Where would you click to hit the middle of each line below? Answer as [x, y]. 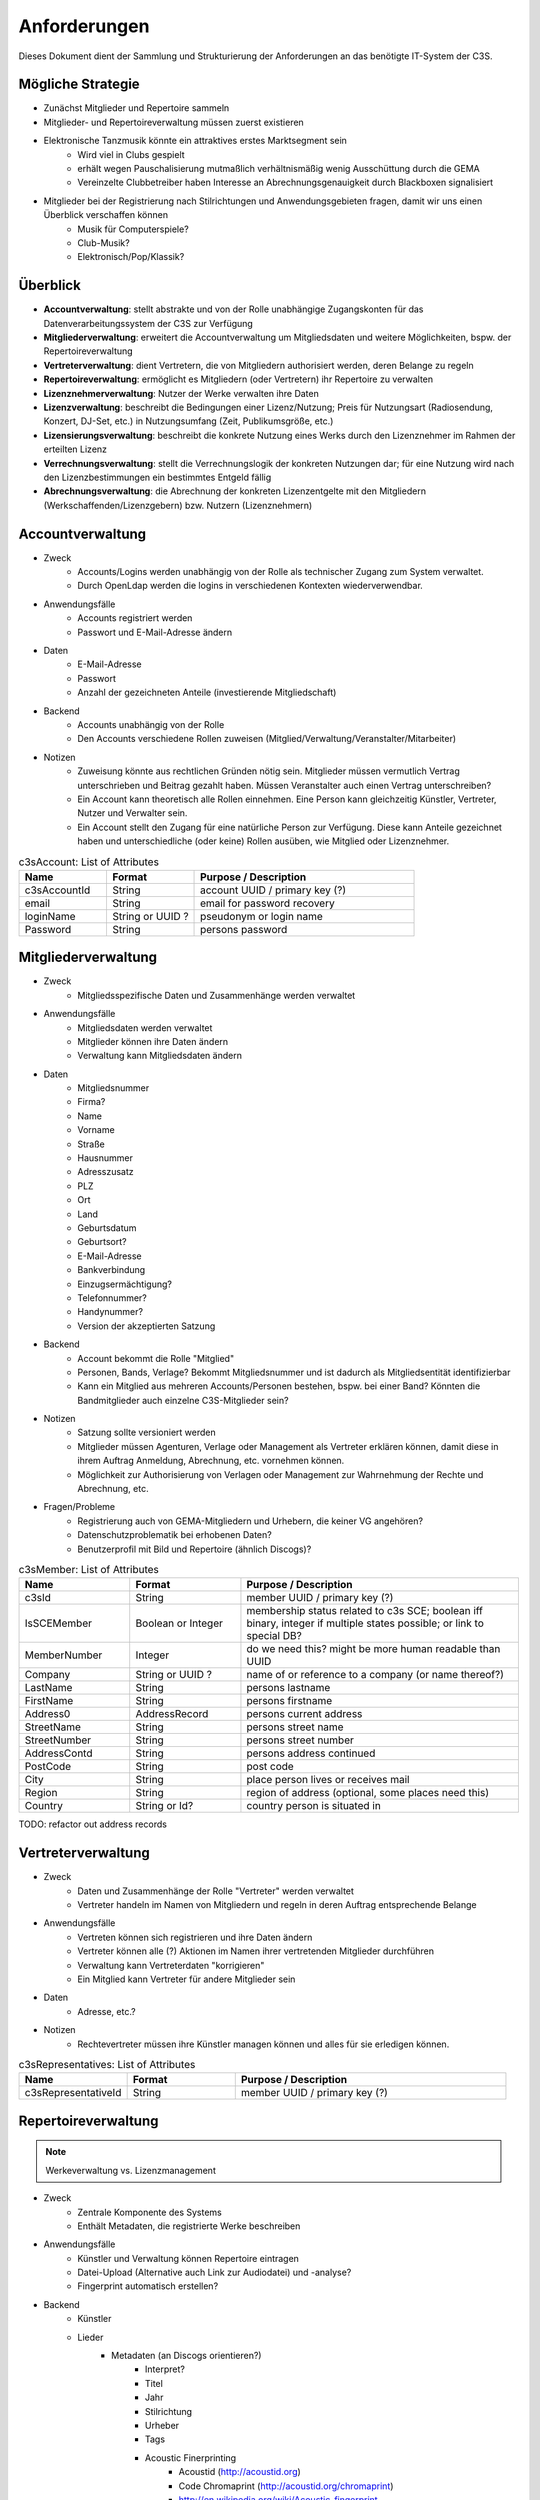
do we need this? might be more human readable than [373, 1649]
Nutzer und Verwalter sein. [132, 813]
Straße [91, 1144]
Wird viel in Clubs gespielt [131, 154]
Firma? [91, 1102]
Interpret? [165, 2369]
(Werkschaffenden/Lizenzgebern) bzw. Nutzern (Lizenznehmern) [178, 505]
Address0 [47, 1714]
